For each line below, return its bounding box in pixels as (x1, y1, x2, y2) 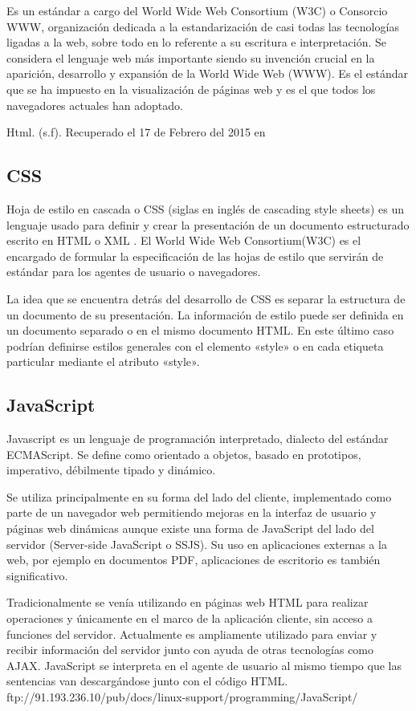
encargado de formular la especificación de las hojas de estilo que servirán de (6, 247, 384, 264)
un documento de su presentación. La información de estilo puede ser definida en (6, 306, 404, 323)
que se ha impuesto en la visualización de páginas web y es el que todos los (6, 80, 376, 97)
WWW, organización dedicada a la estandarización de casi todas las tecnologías (6, 18, 399, 35)
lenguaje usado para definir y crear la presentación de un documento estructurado (6, 216, 410, 233)
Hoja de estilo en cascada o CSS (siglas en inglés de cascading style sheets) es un (6, 200, 404, 217)
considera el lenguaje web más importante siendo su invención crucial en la (6, 49, 375, 66)
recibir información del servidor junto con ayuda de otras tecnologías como (6, 641, 374, 658)
